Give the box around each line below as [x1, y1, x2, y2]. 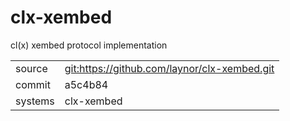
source [15, 61, 48, 75]
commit [15, 77, 51, 91]
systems [15, 94, 55, 108]
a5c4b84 [64, 77, 109, 91]
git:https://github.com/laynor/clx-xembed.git [64, 61, 275, 75]
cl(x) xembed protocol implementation [10, 39, 168, 51]
